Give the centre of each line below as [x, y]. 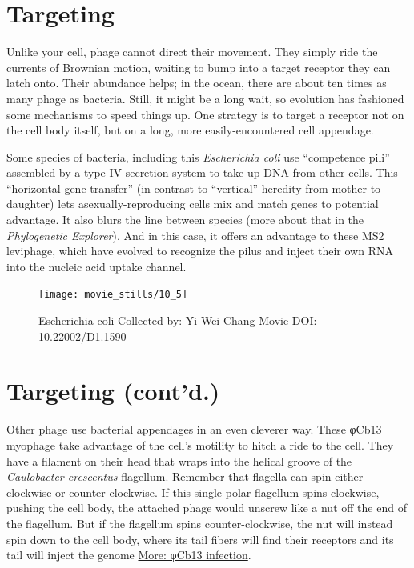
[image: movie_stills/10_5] [113, 295]
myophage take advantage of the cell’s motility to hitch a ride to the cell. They [200, 445]
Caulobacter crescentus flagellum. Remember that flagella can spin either [185, 476]
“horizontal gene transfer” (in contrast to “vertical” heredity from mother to [194, 188]
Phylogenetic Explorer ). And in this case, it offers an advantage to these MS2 [195, 235]
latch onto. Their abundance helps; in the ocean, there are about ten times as [197, 83]
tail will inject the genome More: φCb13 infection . [129, 555]
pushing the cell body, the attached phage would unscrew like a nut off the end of [207, 508]
